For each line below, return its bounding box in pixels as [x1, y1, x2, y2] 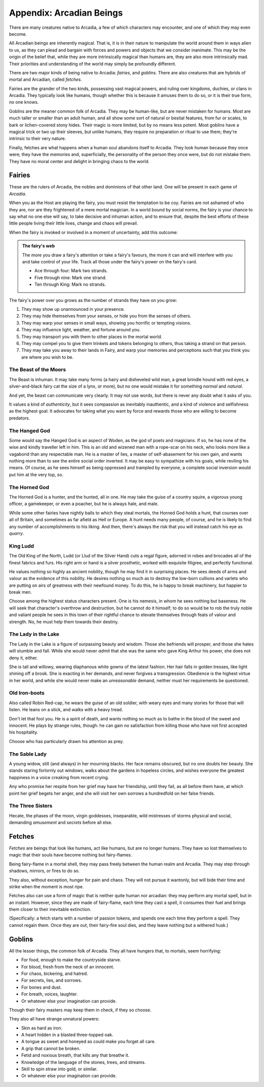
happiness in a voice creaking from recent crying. [9, 774, 110, 780]
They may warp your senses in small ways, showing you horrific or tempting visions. [21, 320, 192, 325]
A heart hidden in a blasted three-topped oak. [21, 1032, 113, 1038]
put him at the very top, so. [9, 471, 64, 477]
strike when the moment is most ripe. [9, 883, 84, 889]
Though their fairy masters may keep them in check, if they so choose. [9, 1007, 152, 1013]
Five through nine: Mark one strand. [34, 275, 107, 280]
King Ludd [9, 542, 34, 549]
